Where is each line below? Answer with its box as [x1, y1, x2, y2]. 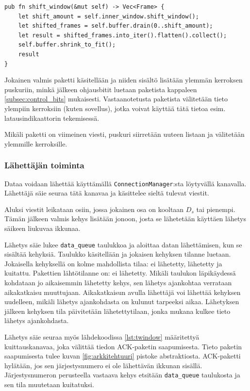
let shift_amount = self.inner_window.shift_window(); [18, 13, 199, 20]
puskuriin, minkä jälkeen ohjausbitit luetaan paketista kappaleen [4, 84, 197, 94]
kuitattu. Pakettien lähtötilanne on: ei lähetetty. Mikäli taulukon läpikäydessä [4, 268, 236, 278]
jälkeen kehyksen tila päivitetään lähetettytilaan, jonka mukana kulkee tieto [4, 306, 231, 316]
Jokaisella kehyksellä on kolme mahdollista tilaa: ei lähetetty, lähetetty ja [4, 258, 222, 268]
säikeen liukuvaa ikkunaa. [4, 223, 81, 233]
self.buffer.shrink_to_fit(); [18, 41, 116, 49]
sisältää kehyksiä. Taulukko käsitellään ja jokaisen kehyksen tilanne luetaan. [4, 249, 231, 259]
